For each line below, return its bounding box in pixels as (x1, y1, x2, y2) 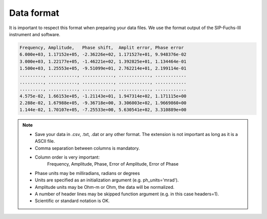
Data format (9, 7, 59, 18)
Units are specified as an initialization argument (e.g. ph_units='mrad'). (35, 177, 179, 183)
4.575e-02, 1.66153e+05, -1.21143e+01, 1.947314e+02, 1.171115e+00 (19, 93, 187, 99)
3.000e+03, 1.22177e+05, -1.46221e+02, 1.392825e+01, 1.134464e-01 (19, 58, 187, 64)
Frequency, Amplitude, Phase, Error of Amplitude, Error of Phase (47, 161, 179, 167)
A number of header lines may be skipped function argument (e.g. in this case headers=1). (35, 191, 220, 197)
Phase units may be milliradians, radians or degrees (35, 170, 140, 176)
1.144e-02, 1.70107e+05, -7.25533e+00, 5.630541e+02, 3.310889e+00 (19, 107, 187, 113)
